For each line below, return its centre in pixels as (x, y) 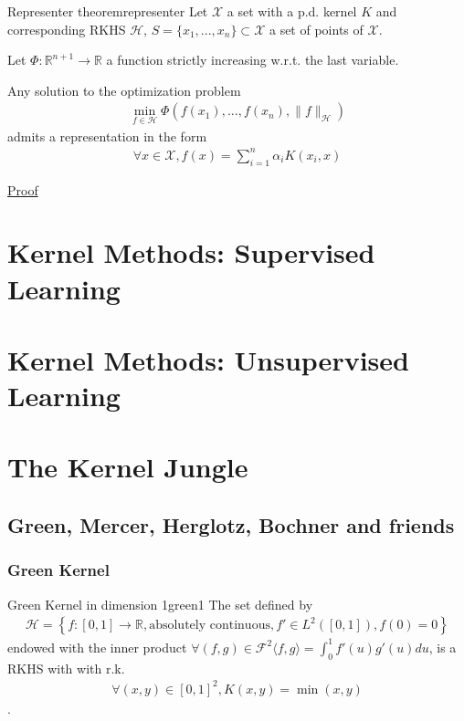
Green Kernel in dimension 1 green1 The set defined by (160, 604)
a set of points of (316, 29)
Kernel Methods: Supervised (191, 252)
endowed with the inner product (97, 647)
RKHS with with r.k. (66, 668)
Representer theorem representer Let (108, 11)
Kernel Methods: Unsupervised (208, 359)
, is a (443, 647)
